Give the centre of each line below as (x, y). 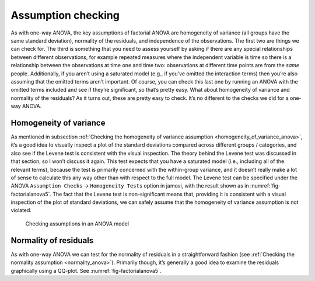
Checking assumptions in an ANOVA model (77, 223)
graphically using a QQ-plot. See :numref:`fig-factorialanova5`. (86, 270)
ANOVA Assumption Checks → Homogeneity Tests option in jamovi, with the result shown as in (130, 186)
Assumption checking (65, 15)
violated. (21, 210)
